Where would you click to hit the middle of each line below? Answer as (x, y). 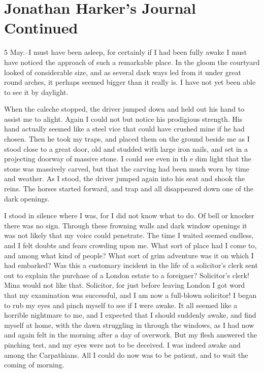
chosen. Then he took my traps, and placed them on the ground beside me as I (127, 139)
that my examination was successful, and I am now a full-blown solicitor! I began (130, 295)
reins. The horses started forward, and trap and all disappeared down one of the (129, 189)
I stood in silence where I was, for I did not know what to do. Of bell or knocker (129, 215)
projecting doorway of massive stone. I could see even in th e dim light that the (128, 159)
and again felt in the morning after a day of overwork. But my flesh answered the (131, 335)
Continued (41, 28)
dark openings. (27, 198)
